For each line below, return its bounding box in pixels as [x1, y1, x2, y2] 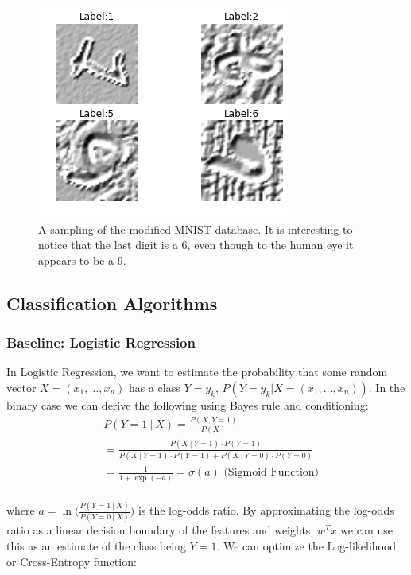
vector [6, 379, 37, 395]
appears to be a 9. [38, 251, 126, 268]
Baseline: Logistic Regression [6, 332, 196, 352]
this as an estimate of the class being [6, 537, 186, 554]
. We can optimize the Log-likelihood [216, 537, 397, 554]
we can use [340, 522, 393, 538]
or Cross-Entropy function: [6, 553, 137, 569]
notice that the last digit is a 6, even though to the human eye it [38, 236, 354, 253]
